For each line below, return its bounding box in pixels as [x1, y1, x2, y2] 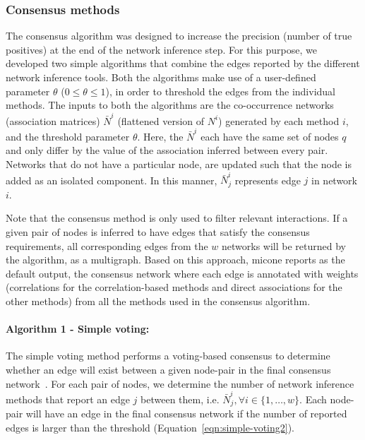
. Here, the [137, 129, 184, 143]
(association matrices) [6, 113, 100, 128]
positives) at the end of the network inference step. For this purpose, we [6, 42, 317, 57]
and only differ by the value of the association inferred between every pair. [6, 143, 328, 157]
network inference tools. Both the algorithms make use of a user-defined [6, 70, 316, 84]
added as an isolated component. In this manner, [6, 172, 217, 187]
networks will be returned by [222, 238, 346, 253]
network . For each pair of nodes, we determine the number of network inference [6, 376, 354, 391]
